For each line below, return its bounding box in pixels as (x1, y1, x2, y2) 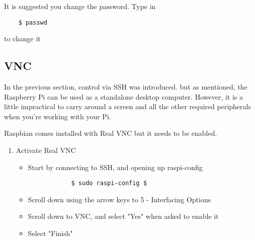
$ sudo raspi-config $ (71, 180, 147, 187)
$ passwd (18, 19, 47, 26)
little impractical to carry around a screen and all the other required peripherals (4, 101, 251, 112)
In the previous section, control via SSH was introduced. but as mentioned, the (4, 82, 247, 92)
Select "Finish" (28, 228, 73, 238)
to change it (4, 33, 41, 44)
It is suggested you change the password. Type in (4, 1, 156, 11)
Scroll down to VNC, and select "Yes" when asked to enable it (28, 211, 219, 221)
